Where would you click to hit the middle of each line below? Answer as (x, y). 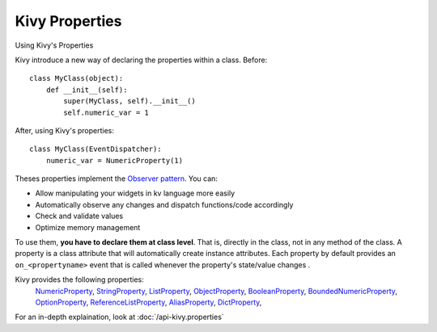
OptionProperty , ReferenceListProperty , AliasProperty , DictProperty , (148, 302)
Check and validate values (79, 216)
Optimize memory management (88, 227)
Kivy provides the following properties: (80, 279)
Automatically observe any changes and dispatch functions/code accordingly (164, 204)
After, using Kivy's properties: (65, 130)
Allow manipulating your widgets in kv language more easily (135, 193)
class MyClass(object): (76, 78)
